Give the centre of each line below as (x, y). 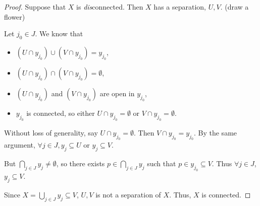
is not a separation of (128, 194)
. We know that (59, 33)
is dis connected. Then (110, 7)
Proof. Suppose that (35, 7)
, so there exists (81, 163)
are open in (117, 93)
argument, (20, 145)
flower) (15, 16)
